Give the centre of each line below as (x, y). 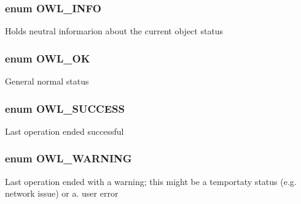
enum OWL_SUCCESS (65, 108)
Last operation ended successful (64, 131)
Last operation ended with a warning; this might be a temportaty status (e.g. (151, 181)
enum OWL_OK (48, 58)
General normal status (47, 81)
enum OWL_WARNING (68, 158)
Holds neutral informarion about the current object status (114, 31)
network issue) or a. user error (62, 193)
